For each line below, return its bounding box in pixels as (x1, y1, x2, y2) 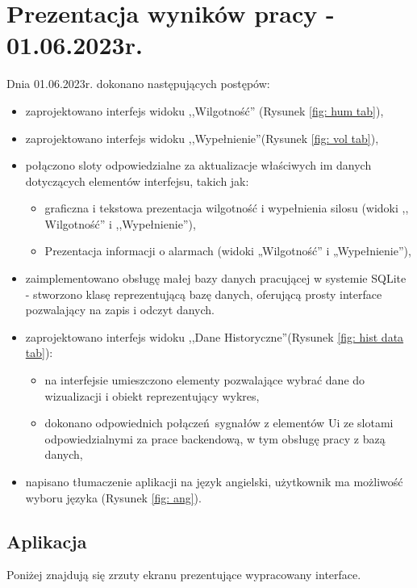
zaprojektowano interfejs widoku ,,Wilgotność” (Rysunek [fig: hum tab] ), (25, 102, 384, 119)
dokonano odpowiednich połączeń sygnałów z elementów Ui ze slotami (44, 414, 394, 431)
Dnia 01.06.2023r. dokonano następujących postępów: (6, 75, 270, 92)
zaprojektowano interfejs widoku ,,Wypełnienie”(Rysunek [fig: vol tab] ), (25, 129, 379, 146)
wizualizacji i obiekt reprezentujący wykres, (44, 387, 260, 404)
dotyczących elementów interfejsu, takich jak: (25, 172, 249, 189)
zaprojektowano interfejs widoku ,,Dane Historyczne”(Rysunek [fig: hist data (25, 328, 404, 345)
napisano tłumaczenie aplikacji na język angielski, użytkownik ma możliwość (25, 473, 403, 489)
